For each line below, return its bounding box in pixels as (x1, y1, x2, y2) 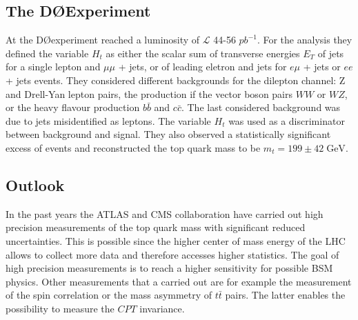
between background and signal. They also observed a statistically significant (6, 127, 331, 141)
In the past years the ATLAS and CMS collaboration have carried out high (6, 206, 324, 221)
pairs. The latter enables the (225, 288, 346, 302)
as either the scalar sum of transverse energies (106, 46, 300, 60)
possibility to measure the (6, 301, 115, 315)
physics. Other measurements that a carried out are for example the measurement (6, 274, 352, 288)
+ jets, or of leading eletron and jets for (118, 59, 287, 74)
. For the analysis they (257, 32, 352, 47)
